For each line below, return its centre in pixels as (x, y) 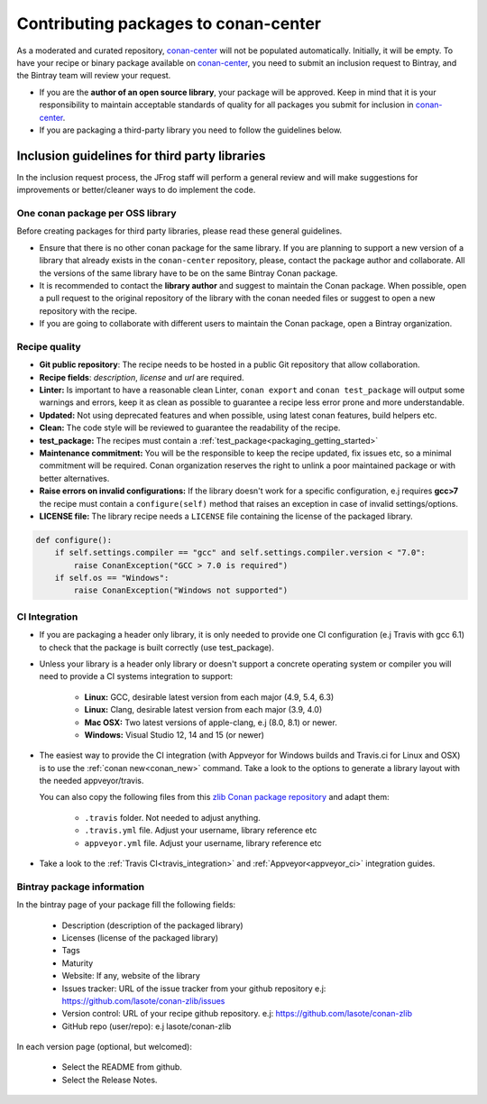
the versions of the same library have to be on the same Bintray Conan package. (188, 273)
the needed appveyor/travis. (92, 781)
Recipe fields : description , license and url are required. (142, 377)
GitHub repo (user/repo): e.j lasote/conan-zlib (147, 1026)
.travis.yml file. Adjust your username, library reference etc (201, 831)
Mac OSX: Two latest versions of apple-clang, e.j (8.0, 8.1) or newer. (211, 722)
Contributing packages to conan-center (169, 23)
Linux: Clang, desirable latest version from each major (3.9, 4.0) (203, 710)
